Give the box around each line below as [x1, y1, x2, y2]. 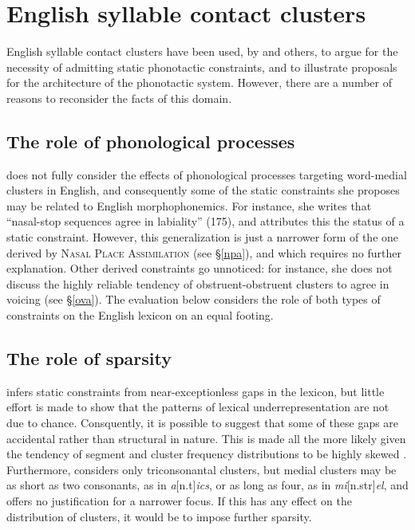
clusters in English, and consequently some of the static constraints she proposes [6, 182, 400, 198]
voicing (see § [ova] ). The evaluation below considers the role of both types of [6, 291, 381, 308]
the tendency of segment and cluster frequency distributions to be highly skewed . [6, 446, 407, 462]
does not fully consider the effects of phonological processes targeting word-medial [6, 166, 407, 183]
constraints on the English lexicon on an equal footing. [6, 307, 274, 324]
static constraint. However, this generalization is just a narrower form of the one [6, 229, 399, 245]
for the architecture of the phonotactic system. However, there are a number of [6, 74, 392, 91]
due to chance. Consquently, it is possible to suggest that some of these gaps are [6, 414, 399, 431]
